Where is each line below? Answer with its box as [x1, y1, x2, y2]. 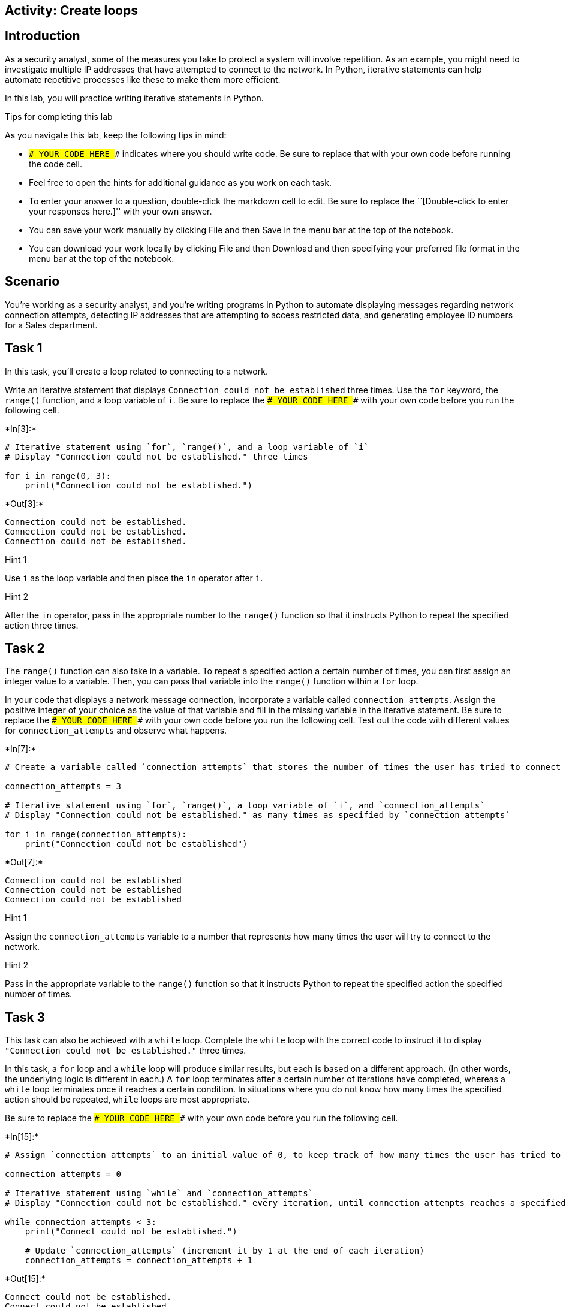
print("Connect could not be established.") [25, 1227, 237, 1237]
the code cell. [29, 158, 82, 169]
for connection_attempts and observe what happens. [5, 725, 227, 736]
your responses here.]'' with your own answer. [29, 206, 212, 216]
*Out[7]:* [5, 857, 43, 868]
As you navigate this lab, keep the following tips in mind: [5, 129, 227, 140]
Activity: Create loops [5, 3, 138, 18]
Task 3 [5, 1009, 46, 1025]
